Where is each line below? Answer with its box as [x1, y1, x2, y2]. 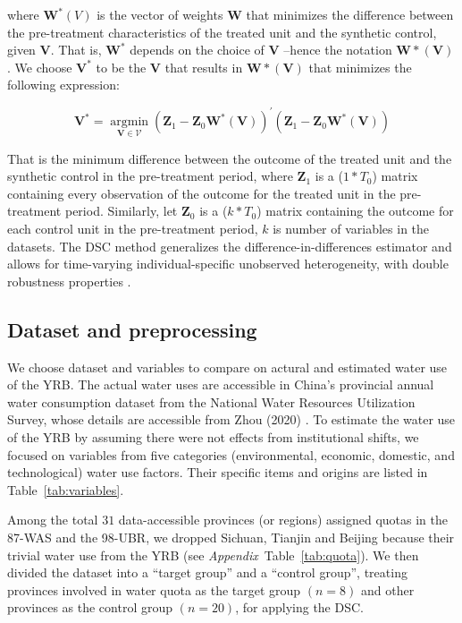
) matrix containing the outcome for [256, 201, 454, 220]
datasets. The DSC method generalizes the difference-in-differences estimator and [7, 236, 452, 255]
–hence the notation [283, 40, 392, 59]
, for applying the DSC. [235, 598, 364, 617]
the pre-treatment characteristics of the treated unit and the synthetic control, [7, 22, 437, 41]
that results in [164, 57, 243, 76]
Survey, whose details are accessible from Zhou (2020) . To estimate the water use [7, 410, 456, 429]
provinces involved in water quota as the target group [7, 580, 301, 599]
